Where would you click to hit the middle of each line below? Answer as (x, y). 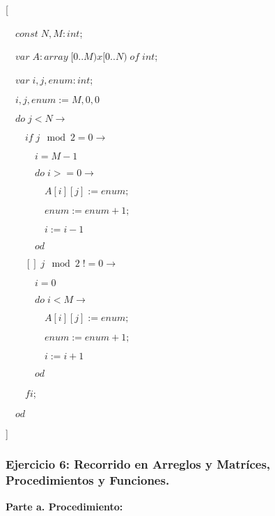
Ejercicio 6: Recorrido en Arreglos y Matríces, (138, 464)
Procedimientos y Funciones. (88, 480)
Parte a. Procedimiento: (64, 506)
